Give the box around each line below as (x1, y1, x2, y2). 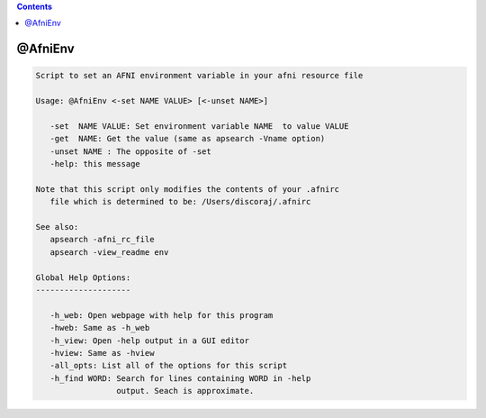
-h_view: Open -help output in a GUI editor (49, 335, 249, 346)
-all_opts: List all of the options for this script (49, 360, 288, 371)
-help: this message (49, 159, 141, 169)
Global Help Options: (35, 272, 131, 283)
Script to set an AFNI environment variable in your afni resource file (35, 70, 364, 81)
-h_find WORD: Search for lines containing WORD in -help (49, 373, 311, 383)
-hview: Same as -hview (49, 348, 155, 358)
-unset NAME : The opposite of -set (49, 146, 211, 157)
